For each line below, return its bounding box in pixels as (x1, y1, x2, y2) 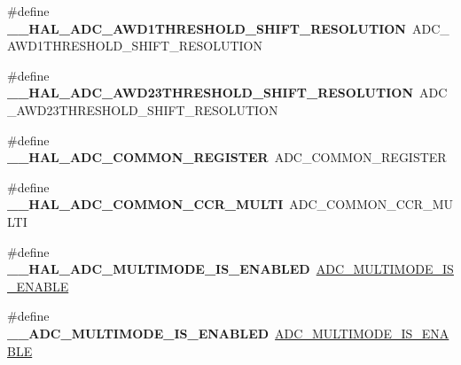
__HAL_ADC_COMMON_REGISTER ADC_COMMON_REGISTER (7, 148, 447, 167)
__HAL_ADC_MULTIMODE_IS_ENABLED (7, 260, 310, 278)
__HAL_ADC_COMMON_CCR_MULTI (7, 195, 284, 214)
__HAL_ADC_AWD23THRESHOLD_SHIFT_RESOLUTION (7, 83, 413, 102)
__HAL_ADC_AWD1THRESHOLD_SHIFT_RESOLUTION (7, 19, 406, 37)
